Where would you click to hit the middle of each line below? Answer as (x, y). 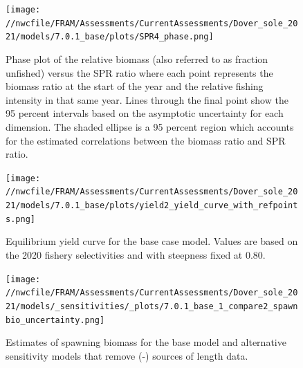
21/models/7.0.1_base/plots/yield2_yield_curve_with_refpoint (152, 206)
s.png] (20, 219)
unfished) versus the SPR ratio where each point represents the (139, 72)
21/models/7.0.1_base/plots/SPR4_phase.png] (110, 37)
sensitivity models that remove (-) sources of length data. (127, 355)
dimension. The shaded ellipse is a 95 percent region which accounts (150, 126)
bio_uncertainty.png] (55, 320)
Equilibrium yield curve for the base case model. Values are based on (152, 241)
